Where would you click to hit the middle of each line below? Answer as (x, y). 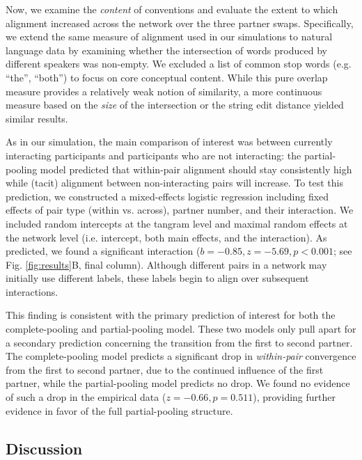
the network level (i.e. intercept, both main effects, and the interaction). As (166, 237)
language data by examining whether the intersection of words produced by (166, 50)
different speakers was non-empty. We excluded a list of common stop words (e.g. (179, 64)
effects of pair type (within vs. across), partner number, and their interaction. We (180, 210)
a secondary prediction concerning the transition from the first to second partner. (179, 342)
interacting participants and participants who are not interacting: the (154, 155)
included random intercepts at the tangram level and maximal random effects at (177, 223)
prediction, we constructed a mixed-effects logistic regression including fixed (167, 196)
